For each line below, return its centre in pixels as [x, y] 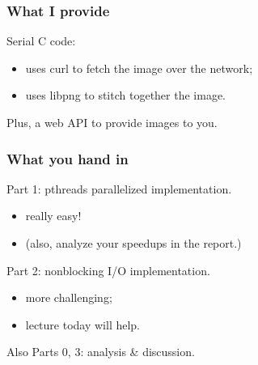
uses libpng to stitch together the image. [125, 95]
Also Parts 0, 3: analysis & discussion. [101, 352]
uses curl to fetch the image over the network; [139, 68]
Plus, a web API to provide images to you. [112, 122]
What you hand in [68, 158]
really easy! [53, 216]
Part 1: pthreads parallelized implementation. [119, 188]
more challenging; [69, 297]
